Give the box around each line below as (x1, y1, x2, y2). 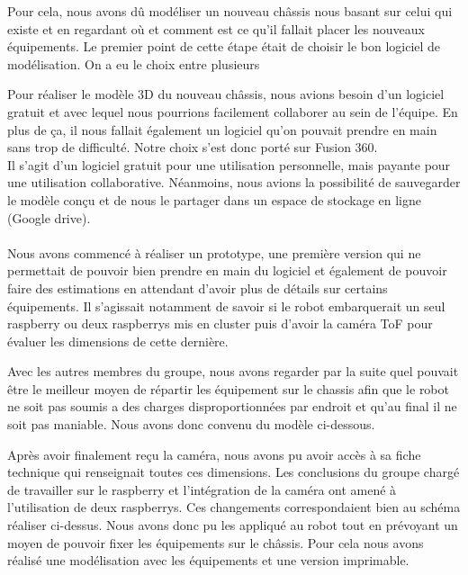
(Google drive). (7, 208, 91, 227)
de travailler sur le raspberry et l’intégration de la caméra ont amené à (7, 480, 397, 499)
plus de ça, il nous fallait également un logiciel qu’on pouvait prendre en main (7, 120, 437, 139)
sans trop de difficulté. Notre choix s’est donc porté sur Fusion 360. (7, 138, 378, 157)
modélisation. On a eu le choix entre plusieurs (7, 54, 260, 73)
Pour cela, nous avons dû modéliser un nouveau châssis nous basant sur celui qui (7, 2, 453, 20)
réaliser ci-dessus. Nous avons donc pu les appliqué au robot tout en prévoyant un (7, 516, 458, 535)
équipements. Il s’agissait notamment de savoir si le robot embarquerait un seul (7, 296, 445, 315)
